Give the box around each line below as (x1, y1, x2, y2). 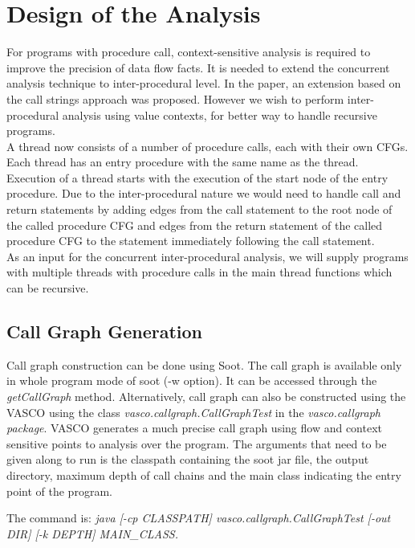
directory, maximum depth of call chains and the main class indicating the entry (6, 466, 401, 483)
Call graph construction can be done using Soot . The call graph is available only (6, 356, 402, 373)
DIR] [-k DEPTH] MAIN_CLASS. (6, 525, 178, 542)
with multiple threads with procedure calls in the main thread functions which (6, 264, 393, 280)
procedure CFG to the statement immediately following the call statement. (6, 232, 375, 249)
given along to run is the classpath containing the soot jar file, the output (6, 451, 369, 468)
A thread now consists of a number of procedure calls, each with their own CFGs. (6, 137, 409, 154)
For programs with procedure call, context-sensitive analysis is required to (6, 43, 371, 60)
